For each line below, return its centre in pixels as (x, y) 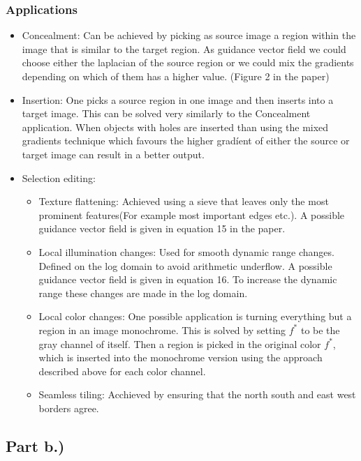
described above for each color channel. (122, 371)
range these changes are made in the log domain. (143, 293)
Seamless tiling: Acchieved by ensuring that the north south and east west (197, 394)
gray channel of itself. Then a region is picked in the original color (180, 343)
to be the (320, 330)
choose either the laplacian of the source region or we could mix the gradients (188, 62)
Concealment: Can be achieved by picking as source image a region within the (189, 35)
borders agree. (69, 408)
